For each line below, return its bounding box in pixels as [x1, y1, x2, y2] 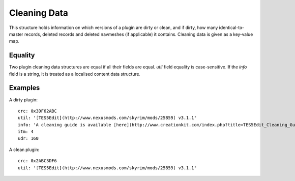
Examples [9, 84, 40, 92]
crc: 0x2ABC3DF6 [18, 158, 57, 164]
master [9, 31, 24, 37]
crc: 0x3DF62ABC [18, 108, 57, 114]
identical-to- [219, 25, 244, 30]
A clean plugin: [9, 147, 39, 152]
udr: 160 [18, 136, 39, 141]
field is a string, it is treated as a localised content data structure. [9, 71, 141, 77]
